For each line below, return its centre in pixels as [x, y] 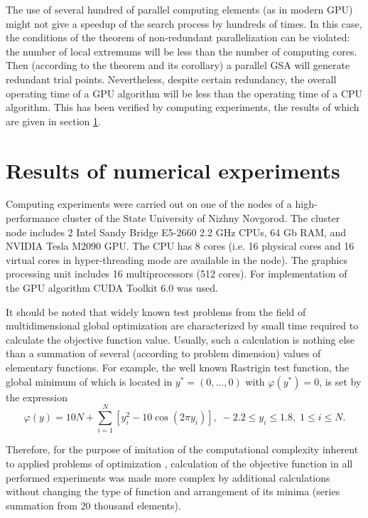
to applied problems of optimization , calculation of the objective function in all [179, 463]
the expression [37, 397]
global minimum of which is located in [89, 381]
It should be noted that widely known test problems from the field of [156, 311]
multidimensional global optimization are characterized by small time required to [182, 326]
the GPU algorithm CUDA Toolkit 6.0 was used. [112, 288]
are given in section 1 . [53, 121]
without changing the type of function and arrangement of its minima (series [173, 491]
